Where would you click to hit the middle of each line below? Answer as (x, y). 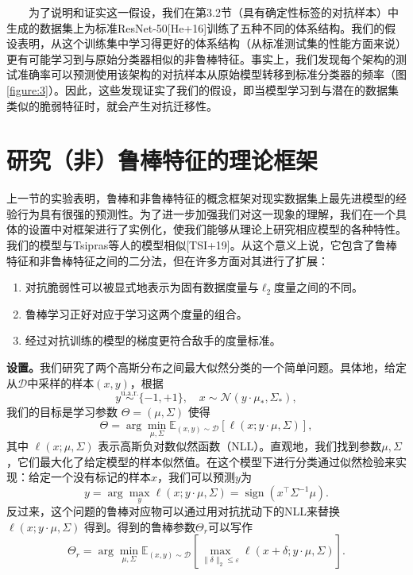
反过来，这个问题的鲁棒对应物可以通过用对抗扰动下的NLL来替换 (173, 511)
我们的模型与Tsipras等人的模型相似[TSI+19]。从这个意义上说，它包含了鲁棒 (202, 245)
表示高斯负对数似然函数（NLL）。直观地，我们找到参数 (240, 446)
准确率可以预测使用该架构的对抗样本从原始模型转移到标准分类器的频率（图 (212, 74)
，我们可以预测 (197, 477)
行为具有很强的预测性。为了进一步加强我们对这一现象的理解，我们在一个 (206, 213)
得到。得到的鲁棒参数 (140, 526)
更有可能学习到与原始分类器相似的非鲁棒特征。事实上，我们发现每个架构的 (201, 58)
